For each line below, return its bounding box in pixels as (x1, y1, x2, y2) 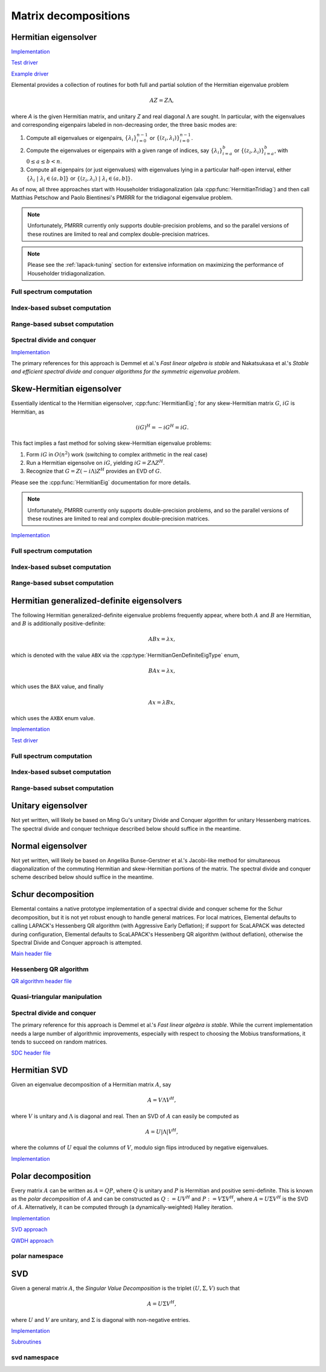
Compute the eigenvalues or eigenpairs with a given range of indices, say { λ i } (26, 147, 223, 155)
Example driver (11, 70, 49, 77)
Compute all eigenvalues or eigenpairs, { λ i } (26, 134, 137, 143)
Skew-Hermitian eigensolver (11, 384, 122, 394)
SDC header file (11, 1049, 51, 1056)
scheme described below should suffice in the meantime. (11, 873, 154, 881)
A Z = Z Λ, (149, 97, 174, 104)
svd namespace (11, 1353, 59, 1362)
